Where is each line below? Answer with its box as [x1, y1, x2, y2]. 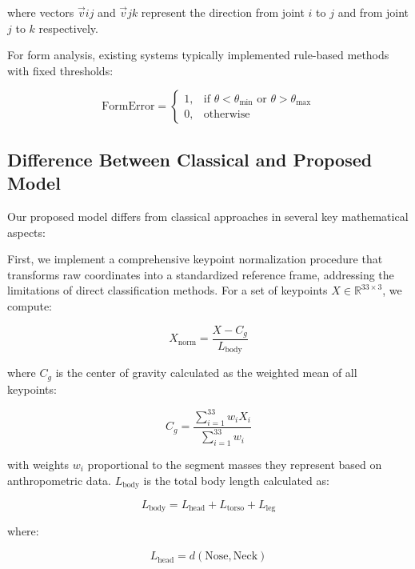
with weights [7, 455, 70, 472]
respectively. [38, 19, 98, 36]
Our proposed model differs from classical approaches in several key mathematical [7, 207, 409, 224]
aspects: [7, 223, 46, 240]
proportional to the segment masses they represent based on [87, 455, 382, 472]
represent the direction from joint [141, 4, 305, 20]
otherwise [203, 109, 250, 121]
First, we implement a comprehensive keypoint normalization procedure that [7, 250, 383, 267]
